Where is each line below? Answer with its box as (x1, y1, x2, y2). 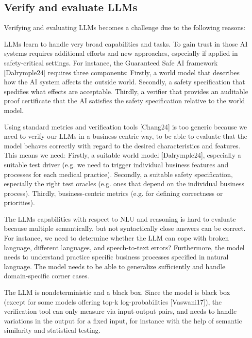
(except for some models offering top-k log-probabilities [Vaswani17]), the (4, 296, 222, 306)
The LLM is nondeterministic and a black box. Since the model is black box (4, 287, 230, 297)
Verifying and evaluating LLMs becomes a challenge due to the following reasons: (4, 22, 246, 32)
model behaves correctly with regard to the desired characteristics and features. (4, 140, 240, 150)
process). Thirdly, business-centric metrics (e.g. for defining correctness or (4, 188, 223, 198)
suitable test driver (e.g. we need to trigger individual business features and (4, 159, 229, 169)
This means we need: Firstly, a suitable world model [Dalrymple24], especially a (4, 150, 241, 160)
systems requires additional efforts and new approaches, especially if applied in (4, 48, 238, 58)
